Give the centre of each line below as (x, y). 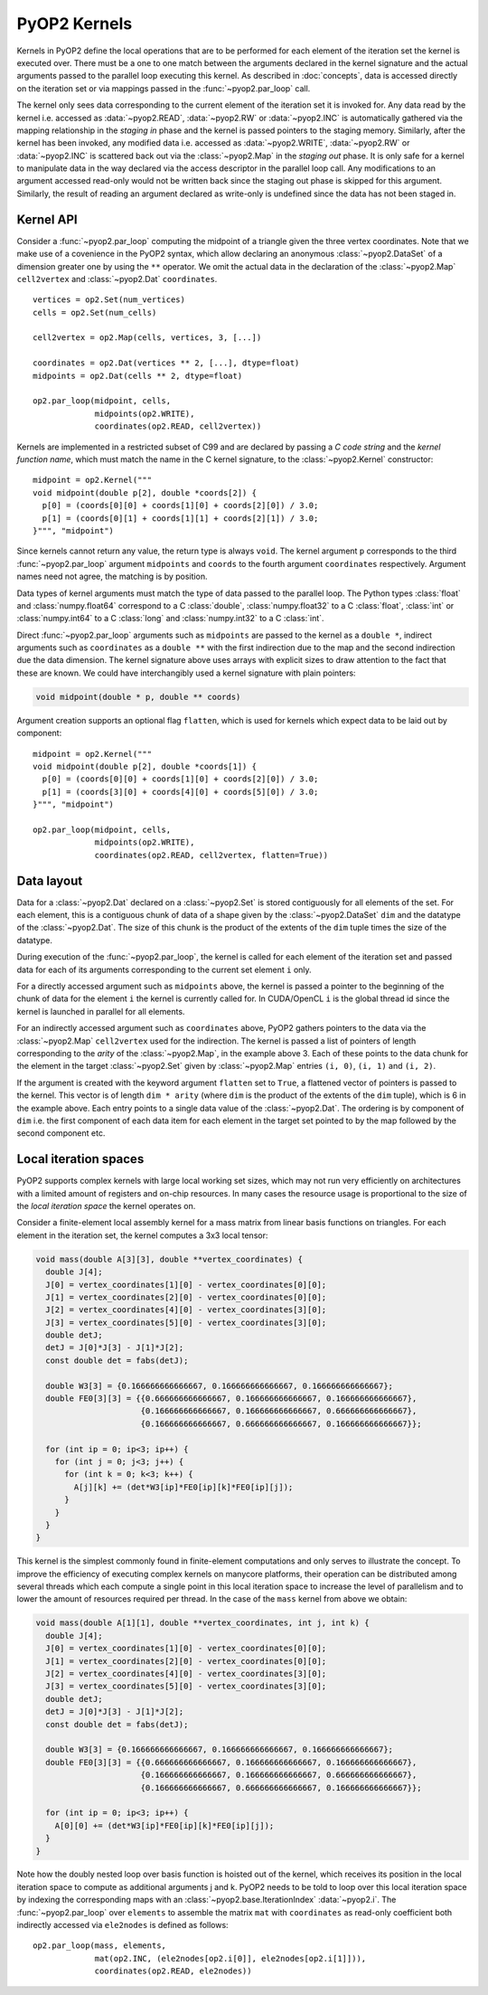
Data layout (50, 880)
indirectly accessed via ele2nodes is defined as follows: (123, 1925)
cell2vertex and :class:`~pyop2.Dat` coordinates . (117, 279)
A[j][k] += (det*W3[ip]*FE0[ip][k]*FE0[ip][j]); (183, 1487)
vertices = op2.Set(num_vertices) (109, 300)
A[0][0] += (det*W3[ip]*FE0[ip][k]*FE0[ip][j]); (164, 1825)
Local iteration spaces (80, 1159)
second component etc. (61, 1133)
